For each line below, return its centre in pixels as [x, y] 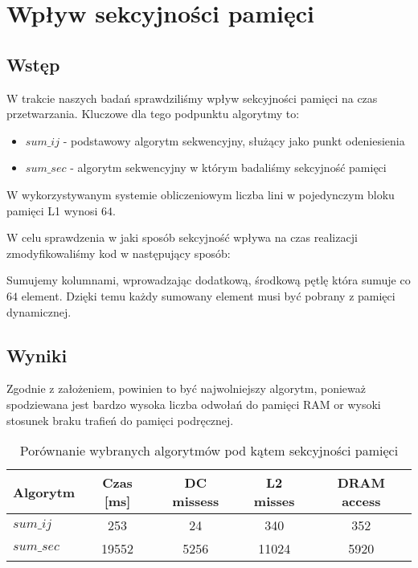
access [361, 501]
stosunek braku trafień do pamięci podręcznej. [120, 420]
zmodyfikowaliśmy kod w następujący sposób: [119, 253]
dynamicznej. [39, 311]
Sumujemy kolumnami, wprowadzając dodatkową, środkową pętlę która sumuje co [209, 280]
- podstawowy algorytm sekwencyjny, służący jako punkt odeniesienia [234, 140]
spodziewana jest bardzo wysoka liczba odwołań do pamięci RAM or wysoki [194, 404]
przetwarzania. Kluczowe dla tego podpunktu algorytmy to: [153, 114]
